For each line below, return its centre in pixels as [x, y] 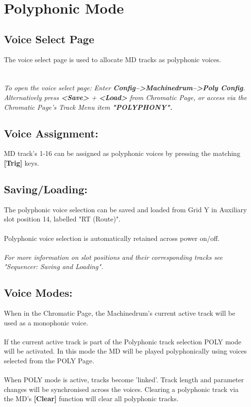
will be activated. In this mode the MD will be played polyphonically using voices [125, 351]
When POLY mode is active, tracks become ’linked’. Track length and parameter [124, 380]
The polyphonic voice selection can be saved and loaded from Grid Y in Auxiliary [125, 209]
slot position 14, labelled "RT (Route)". [62, 219]
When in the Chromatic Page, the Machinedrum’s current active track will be [120, 313]
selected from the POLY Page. [49, 361]
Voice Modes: [38, 293]
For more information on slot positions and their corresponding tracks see [113, 257]
